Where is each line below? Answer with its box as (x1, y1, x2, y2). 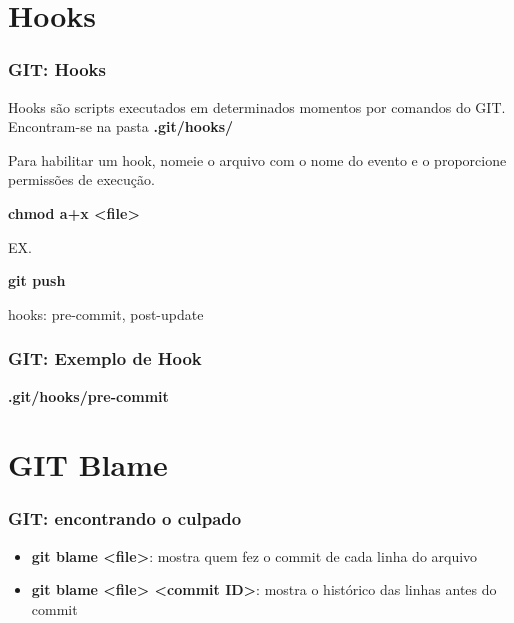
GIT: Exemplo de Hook (8, 346, 202, 371)
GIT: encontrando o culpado (8, 506, 242, 531)
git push (8, 270, 66, 291)
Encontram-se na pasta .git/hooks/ (8, 116, 234, 137)
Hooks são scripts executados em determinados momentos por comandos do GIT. (8, 96, 506, 117)
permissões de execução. (8, 169, 155, 190)
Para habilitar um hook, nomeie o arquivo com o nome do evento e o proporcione (8, 149, 507, 170)
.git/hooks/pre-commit (8, 385, 169, 406)
